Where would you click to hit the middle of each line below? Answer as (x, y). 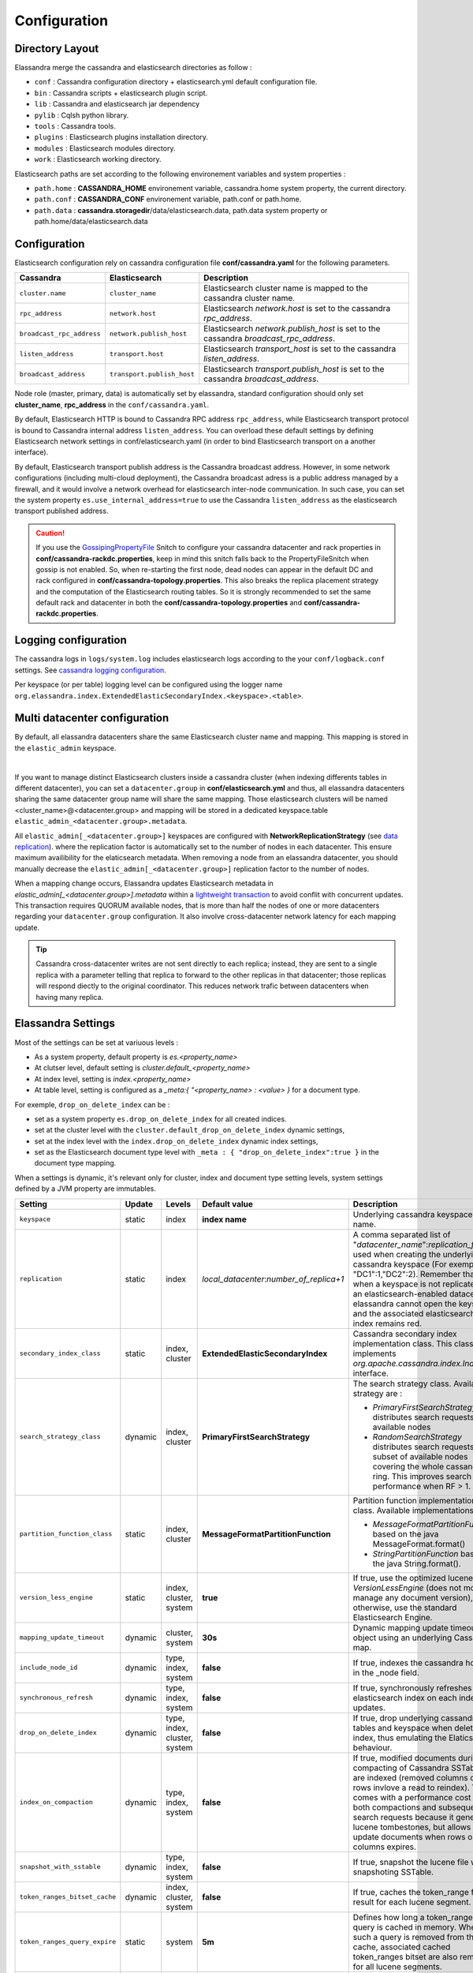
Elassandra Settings (65, 1023)
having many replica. (70, 997)
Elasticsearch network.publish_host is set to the (292, 329)
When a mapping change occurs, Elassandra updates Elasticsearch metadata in (144, 883)
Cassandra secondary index (405, 1334)
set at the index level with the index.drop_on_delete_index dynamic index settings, (176, 1141)
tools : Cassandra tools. (75, 126)
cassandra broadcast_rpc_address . (269, 339)
